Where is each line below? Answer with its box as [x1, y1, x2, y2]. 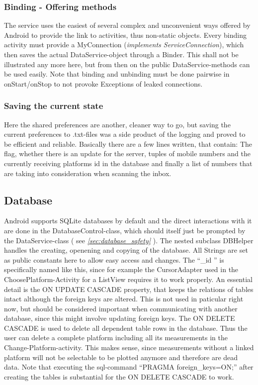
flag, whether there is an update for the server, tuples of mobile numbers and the [4, 148, 251, 159]
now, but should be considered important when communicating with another [4, 303, 238, 313]
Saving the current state [4, 99, 103, 112]
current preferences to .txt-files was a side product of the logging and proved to [4, 129, 246, 139]
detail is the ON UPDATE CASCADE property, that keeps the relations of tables [4, 284, 254, 294]
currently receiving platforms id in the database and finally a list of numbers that [4, 158, 253, 168]
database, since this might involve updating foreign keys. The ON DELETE [4, 313, 235, 323]
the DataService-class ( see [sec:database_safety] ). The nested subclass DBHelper [4, 235, 254, 245]
